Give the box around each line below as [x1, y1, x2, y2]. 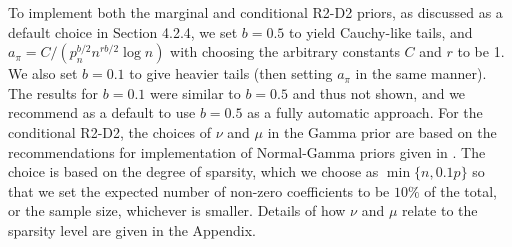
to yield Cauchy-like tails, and [289, 21, 473, 42]
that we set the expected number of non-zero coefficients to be [8, 180, 390, 201]
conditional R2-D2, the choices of [8, 121, 212, 142]
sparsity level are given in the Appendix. [8, 219, 256, 240]
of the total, [424, 180, 498, 201]
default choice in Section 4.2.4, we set [8, 21, 238, 42]
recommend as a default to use [8, 102, 196, 123]
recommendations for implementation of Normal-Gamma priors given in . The [8, 141, 486, 162]
